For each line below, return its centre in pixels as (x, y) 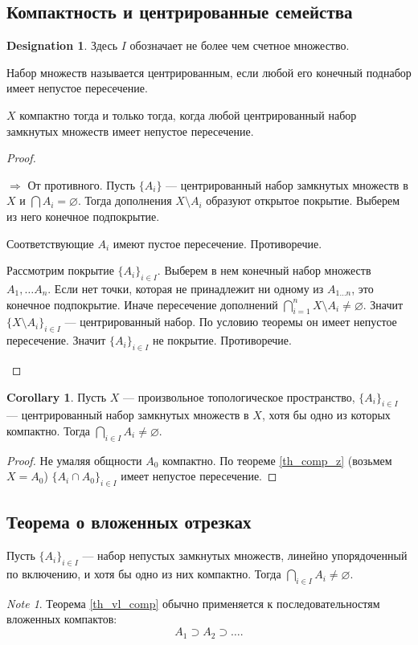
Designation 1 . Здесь (62, 45)
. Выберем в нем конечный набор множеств (264, 270)
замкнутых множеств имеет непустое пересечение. (130, 131)
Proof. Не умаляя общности (74, 460)
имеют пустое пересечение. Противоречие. (217, 243)
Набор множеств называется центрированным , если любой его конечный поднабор (209, 72)
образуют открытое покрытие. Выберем (303, 200)
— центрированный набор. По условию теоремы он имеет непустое (231, 322)
